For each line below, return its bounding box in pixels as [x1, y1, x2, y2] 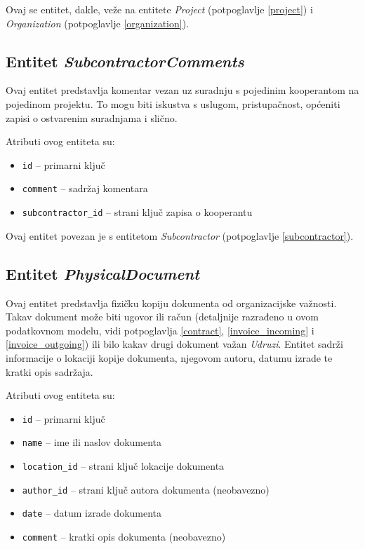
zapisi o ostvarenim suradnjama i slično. [6, 110, 178, 125]
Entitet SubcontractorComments [6, 50, 244, 72]
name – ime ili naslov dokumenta [22, 435, 162, 449]
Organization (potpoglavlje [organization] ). [6, 15, 190, 30]
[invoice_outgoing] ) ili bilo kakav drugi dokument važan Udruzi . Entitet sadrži [6, 337, 343, 351]
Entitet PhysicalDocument [6, 262, 200, 284]
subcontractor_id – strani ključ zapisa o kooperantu [22, 205, 253, 219]
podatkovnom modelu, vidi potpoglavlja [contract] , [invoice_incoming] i [6, 323, 314, 337]
